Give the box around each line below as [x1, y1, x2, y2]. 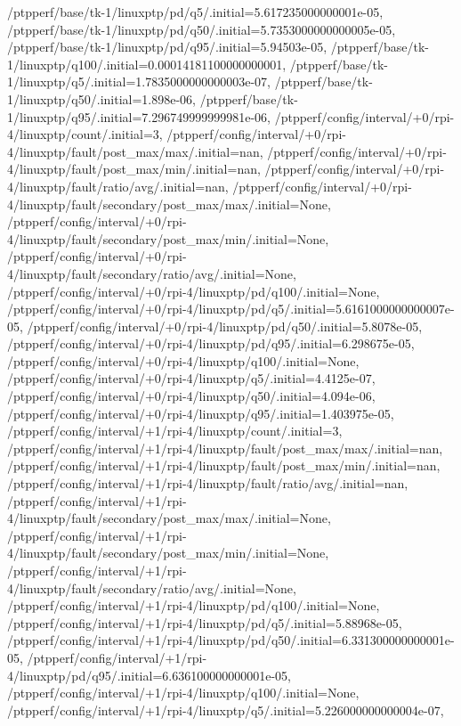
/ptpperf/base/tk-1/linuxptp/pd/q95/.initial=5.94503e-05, [7, 37, 328, 56]
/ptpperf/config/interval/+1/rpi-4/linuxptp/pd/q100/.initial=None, [7, 596, 380, 615]
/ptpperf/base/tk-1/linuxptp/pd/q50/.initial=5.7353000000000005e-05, [7, 20, 396, 38]
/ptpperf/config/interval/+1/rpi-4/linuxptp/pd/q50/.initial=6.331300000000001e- [7, 631, 455, 649]
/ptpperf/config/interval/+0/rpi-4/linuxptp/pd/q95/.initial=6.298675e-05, [7, 334, 415, 353]
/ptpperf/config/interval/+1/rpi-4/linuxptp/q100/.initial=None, [7, 683, 360, 702]
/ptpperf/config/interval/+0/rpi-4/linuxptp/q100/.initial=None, [7, 351, 360, 370]
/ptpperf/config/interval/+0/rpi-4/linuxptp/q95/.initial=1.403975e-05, [7, 404, 394, 422]
